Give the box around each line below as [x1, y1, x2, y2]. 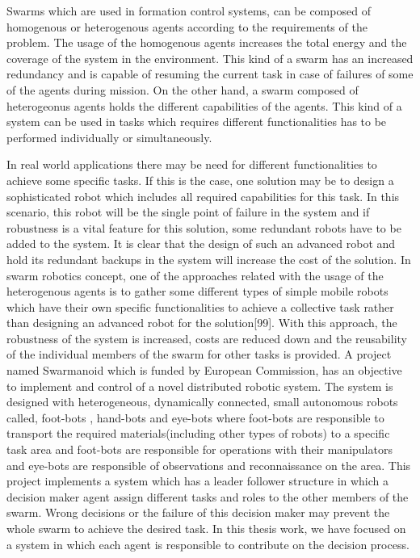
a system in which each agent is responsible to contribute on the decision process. [6, 535, 409, 552]
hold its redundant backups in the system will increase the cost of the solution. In [6, 250, 411, 267]
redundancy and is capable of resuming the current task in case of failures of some [6, 65, 414, 82]
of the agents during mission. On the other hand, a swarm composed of [6, 81, 359, 98]
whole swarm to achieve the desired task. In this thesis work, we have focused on [6, 520, 406, 536]
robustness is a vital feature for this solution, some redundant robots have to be [6, 219, 401, 236]
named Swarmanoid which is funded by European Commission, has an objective [6, 362, 402, 379]
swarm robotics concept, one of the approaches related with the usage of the [6, 266, 384, 283]
